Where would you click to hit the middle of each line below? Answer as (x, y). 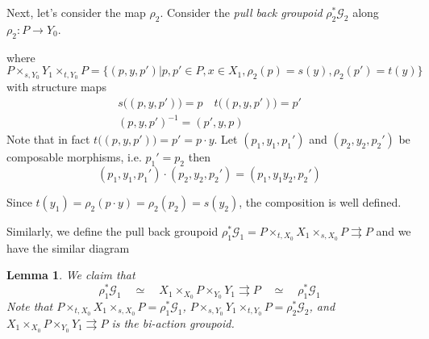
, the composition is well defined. (320, 202)
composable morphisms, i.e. (74, 157)
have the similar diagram (68, 247)
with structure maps (56, 87)
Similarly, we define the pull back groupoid (112, 231)
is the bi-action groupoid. (173, 322)
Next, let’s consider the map (76, 12)
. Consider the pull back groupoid (241, 12)
